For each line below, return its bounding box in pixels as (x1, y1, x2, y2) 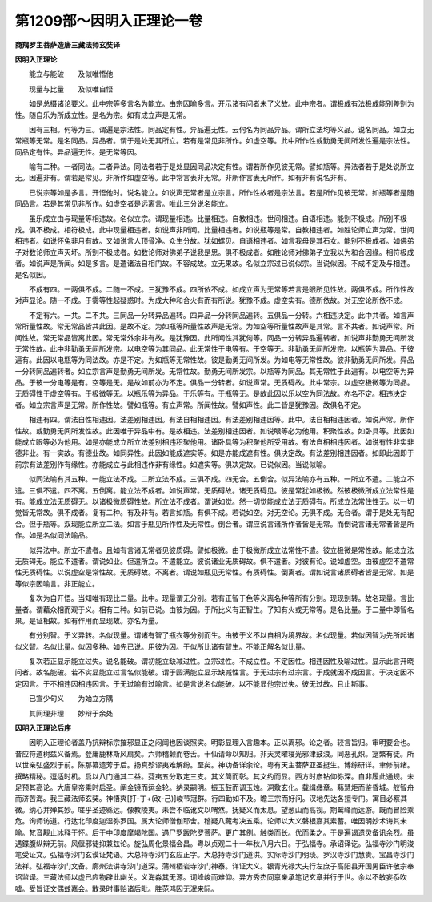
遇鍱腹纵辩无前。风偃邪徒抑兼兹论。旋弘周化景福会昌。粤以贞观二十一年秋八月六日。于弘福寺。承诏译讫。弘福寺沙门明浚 (14, 838, 414, 848)
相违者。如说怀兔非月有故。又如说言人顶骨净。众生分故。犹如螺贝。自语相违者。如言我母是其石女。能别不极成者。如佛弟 (14, 236, 414, 246)
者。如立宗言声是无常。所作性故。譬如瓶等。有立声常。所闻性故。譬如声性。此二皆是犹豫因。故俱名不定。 (14, 400, 366, 409)
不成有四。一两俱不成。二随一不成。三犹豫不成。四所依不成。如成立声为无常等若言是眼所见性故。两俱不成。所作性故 (28, 284, 414, 294)
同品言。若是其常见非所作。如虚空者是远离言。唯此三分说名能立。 (14, 199, 232, 208)
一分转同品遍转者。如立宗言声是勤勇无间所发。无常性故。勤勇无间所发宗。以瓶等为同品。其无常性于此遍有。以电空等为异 (14, 366, 414, 376)
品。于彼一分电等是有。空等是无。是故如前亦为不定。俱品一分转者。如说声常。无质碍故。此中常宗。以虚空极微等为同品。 (14, 377, 414, 388)
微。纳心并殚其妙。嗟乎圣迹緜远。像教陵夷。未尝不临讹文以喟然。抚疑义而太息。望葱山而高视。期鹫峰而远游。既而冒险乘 (14, 805, 414, 815)
